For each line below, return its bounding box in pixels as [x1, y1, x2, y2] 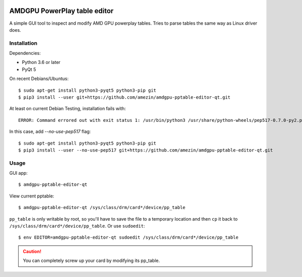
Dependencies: [9, 50, 41, 56]
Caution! [23, 248, 42, 254]
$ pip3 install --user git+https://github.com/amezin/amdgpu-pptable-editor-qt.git [18, 95, 231, 100]
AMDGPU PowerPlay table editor [9, 7, 114, 15]
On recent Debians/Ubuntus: [9, 76, 69, 82]
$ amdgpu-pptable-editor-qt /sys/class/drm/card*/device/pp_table [18, 204, 186, 211]
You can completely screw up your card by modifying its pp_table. [23, 257, 160, 264]
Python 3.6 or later [22, 59, 60, 65]
